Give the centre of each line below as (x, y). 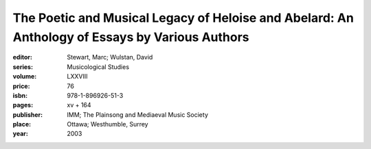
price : (21, 86)
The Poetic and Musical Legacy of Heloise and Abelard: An (183, 18)
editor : (22, 57)
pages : (23, 105)
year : (21, 134)
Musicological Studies (98, 67)
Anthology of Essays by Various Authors (131, 37)
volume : (25, 77)
